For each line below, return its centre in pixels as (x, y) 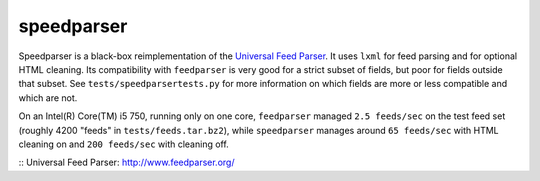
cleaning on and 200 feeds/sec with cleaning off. (123, 144)
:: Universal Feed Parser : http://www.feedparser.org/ (126, 162)
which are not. (48, 97)
